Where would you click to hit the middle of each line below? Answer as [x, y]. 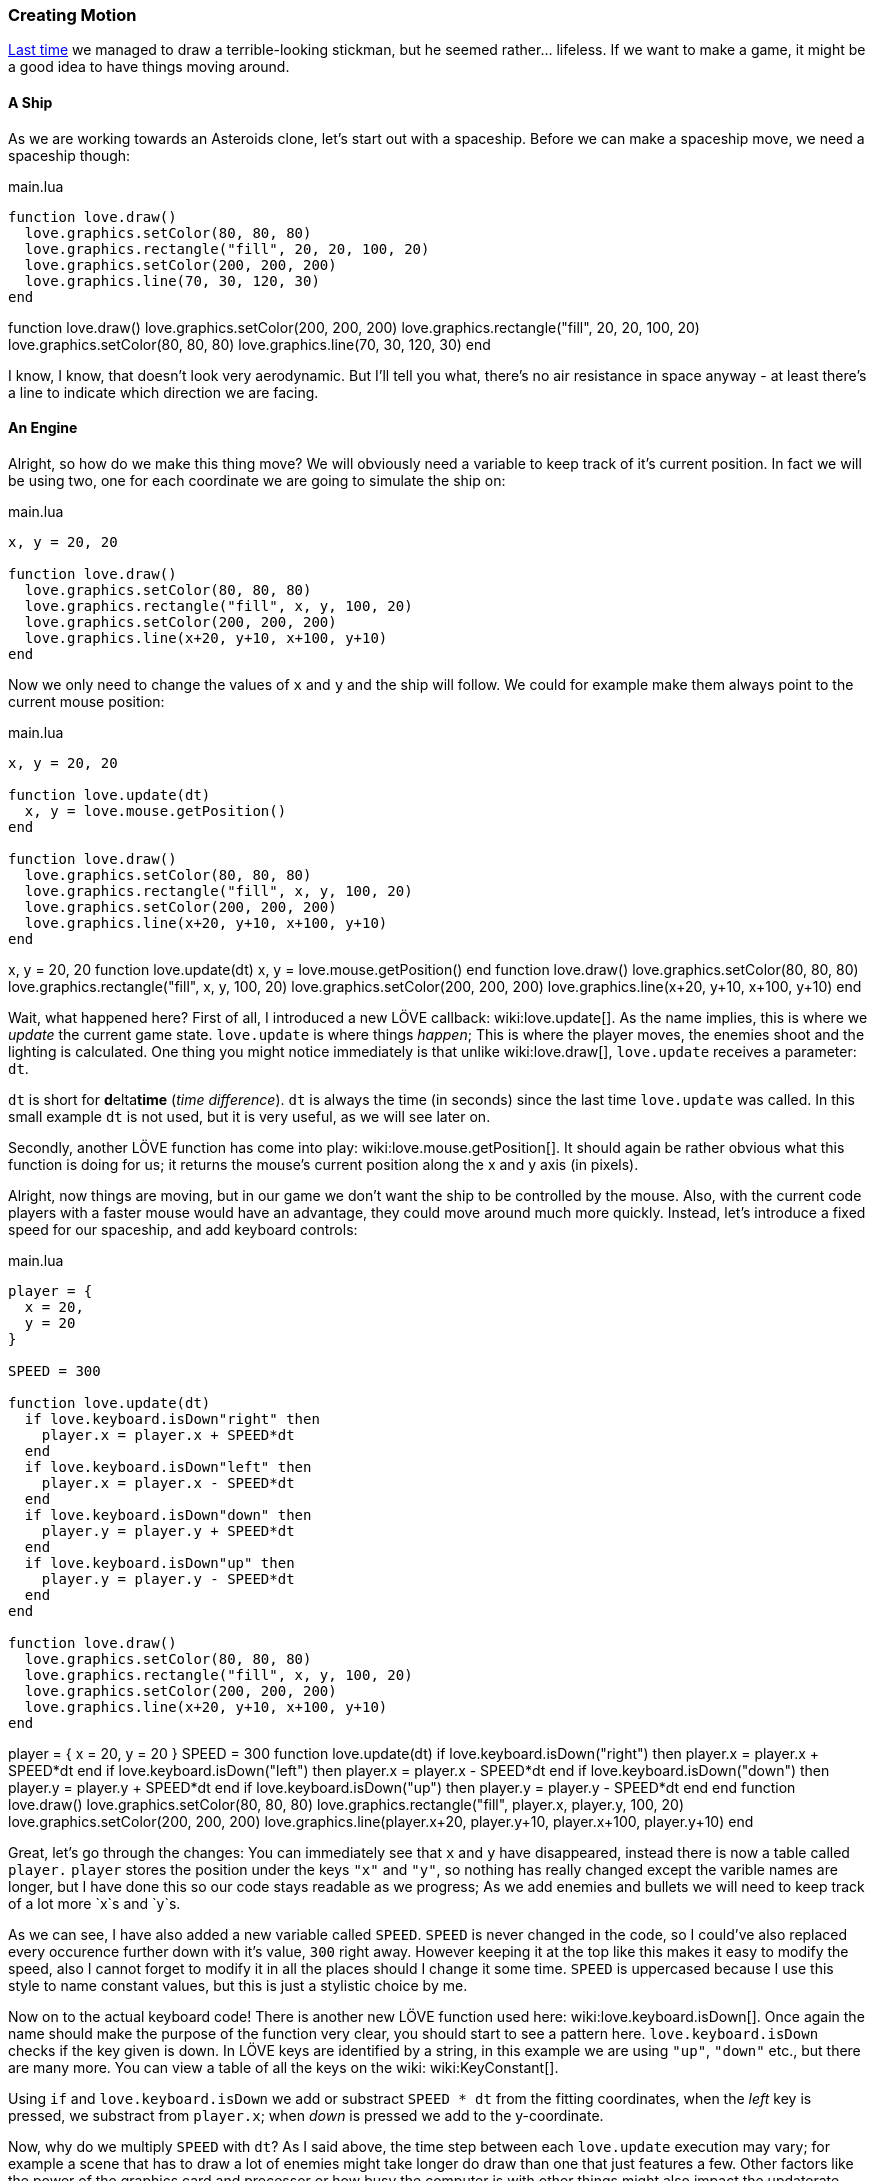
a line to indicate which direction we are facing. [163, 392]
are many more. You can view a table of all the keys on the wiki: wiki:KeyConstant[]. [283, 2067]
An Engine [43, 428]
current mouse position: [86, 701]
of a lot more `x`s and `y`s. [94, 1903]
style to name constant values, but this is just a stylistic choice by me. [238, 1985]
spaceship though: [69, 155]
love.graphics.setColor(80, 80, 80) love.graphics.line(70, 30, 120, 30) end [249, 344]
